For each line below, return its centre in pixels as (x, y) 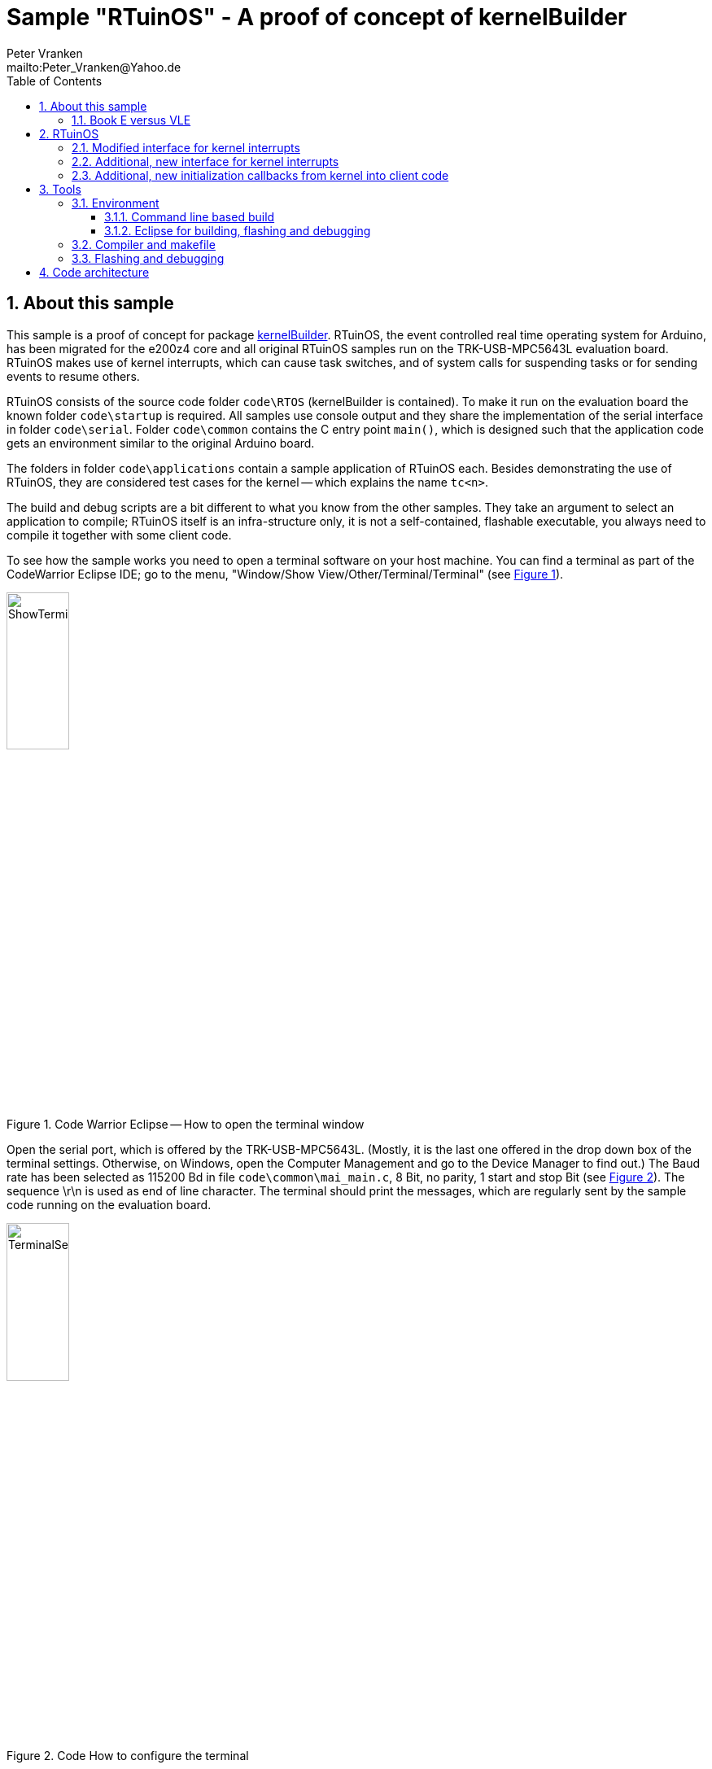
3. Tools (60, 189)
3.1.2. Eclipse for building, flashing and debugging (238, 230)
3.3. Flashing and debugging (148, 258)
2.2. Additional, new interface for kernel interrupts (205, 161)
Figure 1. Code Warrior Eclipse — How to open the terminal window (186, 1125)
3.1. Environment (116, 203)
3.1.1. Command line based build (190, 216)
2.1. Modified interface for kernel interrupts (186, 147)
